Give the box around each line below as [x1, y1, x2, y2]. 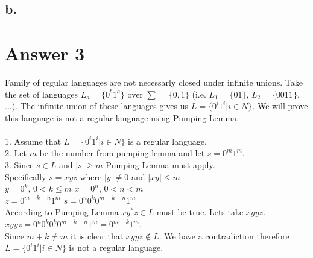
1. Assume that [5, 134, 62, 147]
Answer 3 [5, 40, 85, 65]
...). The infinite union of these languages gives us [5, 99, 189, 112]
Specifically [5, 170, 46, 183]
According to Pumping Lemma [5, 206, 119, 218]
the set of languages [5, 87, 78, 100]
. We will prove [252, 99, 308, 112]
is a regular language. [128, 134, 207, 147]
